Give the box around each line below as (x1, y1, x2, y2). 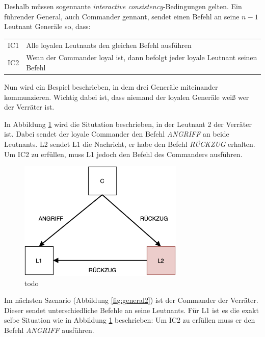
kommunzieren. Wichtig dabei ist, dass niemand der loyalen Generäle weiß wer (4, 91, 249, 102)
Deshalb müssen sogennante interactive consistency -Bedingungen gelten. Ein (4, 1, 242, 11)
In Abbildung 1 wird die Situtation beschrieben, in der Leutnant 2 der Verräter (4, 118, 252, 129)
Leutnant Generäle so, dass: (4, 21, 91, 32)
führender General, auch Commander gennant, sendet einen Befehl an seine (4, 11, 240, 21)
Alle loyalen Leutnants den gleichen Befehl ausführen (26, 39, 192, 50)
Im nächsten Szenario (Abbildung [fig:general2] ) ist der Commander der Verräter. (4, 295, 258, 305)
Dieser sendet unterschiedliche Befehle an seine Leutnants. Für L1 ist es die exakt (4, 304, 259, 315)
